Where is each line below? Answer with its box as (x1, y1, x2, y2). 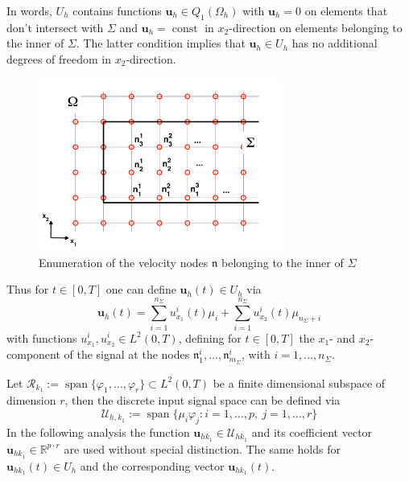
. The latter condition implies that (76, 35, 246, 51)
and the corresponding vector (80, 457, 225, 474)
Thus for (6, 281, 49, 298)
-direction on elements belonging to (229, 18, 403, 35)
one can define (105, 281, 176, 298)
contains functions (72, 2, 162, 18)
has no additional (291, 35, 378, 51)
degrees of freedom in (6, 50, 112, 67)
